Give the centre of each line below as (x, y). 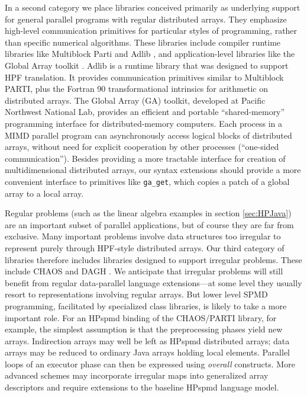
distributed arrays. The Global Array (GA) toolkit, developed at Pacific (135, 100)
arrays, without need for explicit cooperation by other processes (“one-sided (142, 147)
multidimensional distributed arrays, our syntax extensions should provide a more (153, 170)
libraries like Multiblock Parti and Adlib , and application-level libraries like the (150, 54)
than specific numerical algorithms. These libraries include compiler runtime (143, 42)
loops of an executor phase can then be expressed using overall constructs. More (150, 364)
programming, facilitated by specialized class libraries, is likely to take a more (146, 305)
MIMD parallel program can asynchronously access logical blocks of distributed (148, 135)
